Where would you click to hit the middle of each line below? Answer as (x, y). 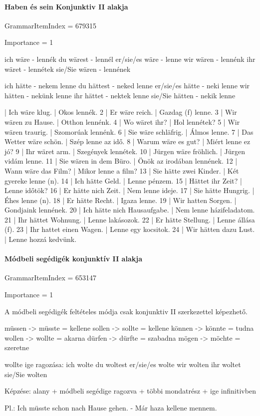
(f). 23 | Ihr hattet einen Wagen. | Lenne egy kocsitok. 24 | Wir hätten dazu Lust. (130, 229)
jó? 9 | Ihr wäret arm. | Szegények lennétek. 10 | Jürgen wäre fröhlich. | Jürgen (125, 151)
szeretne (17, 347)
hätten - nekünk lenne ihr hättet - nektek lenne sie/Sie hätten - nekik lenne (120, 95)
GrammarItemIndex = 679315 (51, 25)
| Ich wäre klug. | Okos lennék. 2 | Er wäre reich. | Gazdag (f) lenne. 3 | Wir (121, 112)
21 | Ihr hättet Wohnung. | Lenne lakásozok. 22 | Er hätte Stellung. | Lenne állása (130, 219)
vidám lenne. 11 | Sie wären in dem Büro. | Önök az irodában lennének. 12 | (121, 161)
